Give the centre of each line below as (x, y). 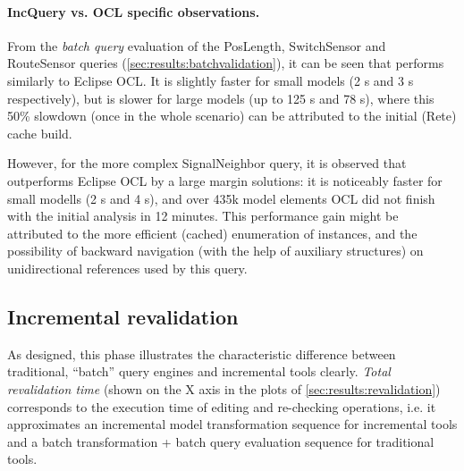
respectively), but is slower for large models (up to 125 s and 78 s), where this (221, 98)
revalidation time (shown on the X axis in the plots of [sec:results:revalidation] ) (224, 388)
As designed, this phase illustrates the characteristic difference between (202, 353)
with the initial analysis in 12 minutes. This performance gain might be (203, 216)
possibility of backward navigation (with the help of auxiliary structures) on (215, 251)
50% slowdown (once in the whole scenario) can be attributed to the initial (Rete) (232, 116)
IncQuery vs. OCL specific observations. (134, 11)
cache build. (40, 133)
